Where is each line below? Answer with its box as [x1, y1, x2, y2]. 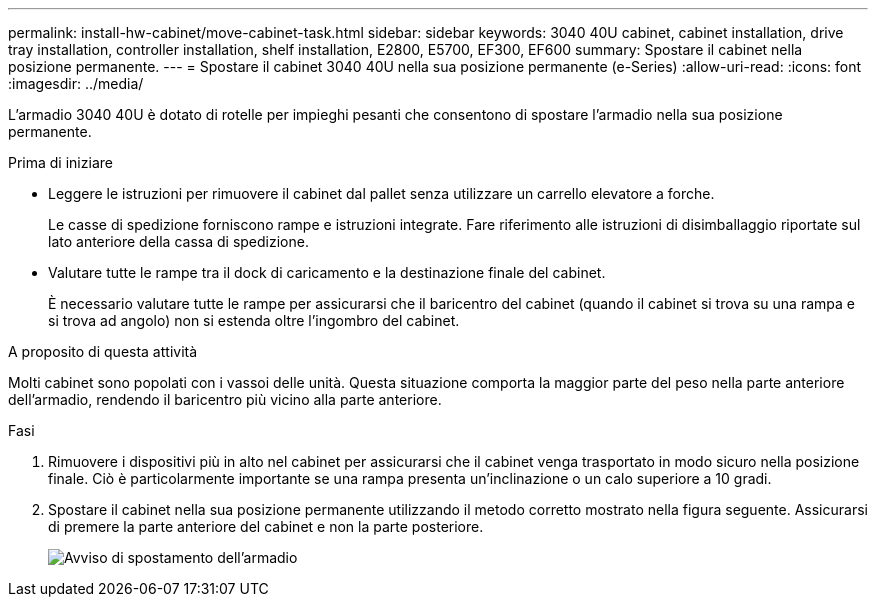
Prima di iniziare [8, 154, 113, 171]
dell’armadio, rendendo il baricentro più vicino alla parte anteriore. [8, 391, 442, 408]
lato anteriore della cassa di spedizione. [48, 233, 309, 250]
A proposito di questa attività [8, 343, 198, 360]
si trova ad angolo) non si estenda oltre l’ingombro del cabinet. [48, 312, 460, 329]
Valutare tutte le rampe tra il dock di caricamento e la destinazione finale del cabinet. [48, 264, 606, 281]
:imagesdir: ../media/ [8, 75, 144, 92]
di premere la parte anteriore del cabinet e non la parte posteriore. [48, 518, 484, 535]
